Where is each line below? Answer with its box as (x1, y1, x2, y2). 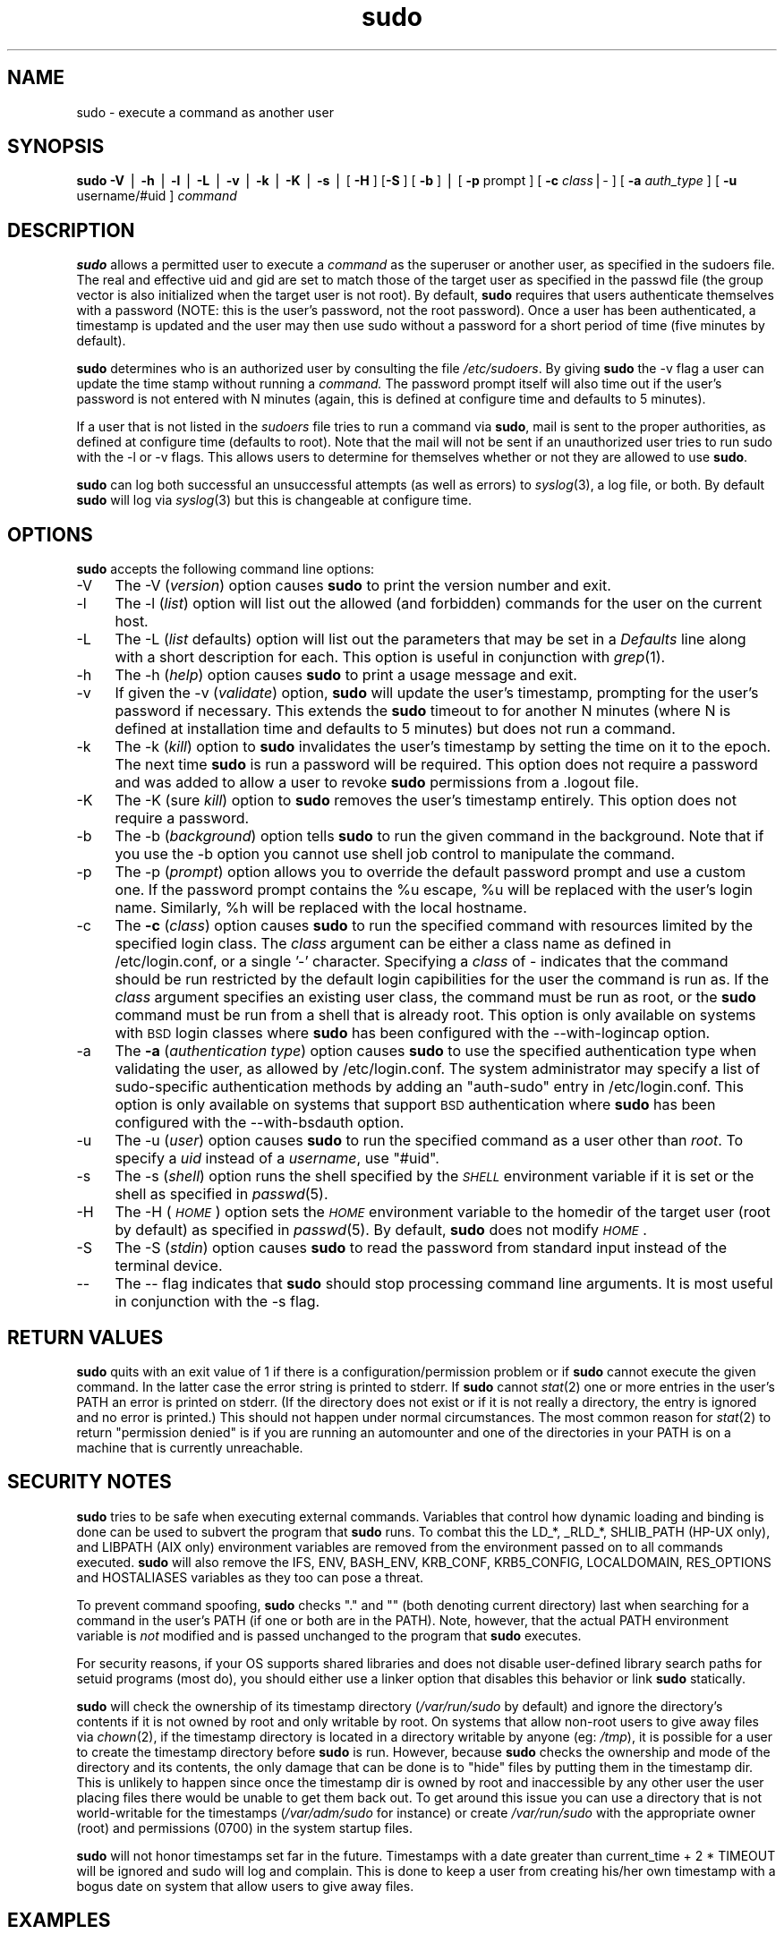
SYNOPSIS (7, 135, 105, 158)
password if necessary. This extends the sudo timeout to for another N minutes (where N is (115, 702, 731, 720)
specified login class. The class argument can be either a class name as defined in (115, 934, 671, 953)
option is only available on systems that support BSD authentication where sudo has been (115, 1095, 716, 1114)
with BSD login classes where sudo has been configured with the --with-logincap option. (115, 1024, 711, 1043)
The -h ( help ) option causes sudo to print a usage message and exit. (115, 666, 577, 685)
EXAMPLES (7, 1909, 111, 1932)
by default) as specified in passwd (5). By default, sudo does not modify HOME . (115, 1221, 647, 1240)
